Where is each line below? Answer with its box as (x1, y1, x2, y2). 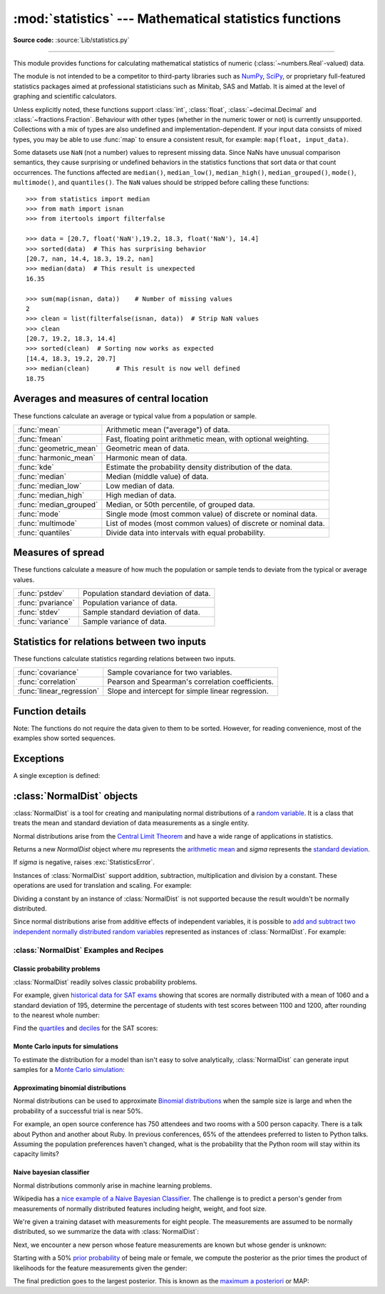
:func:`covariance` (17, 667, 79, 677)
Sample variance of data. (83, 617, 167, 627)
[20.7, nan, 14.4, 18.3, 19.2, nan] (26, 254, 154, 263)
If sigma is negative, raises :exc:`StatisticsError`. (13, 858, 155, 866)
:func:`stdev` (17, 607, 61, 617)
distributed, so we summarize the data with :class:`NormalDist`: (13, 1228, 200, 1236)
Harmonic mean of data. (106, 453, 188, 462)
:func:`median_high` (17, 490, 85, 500)
